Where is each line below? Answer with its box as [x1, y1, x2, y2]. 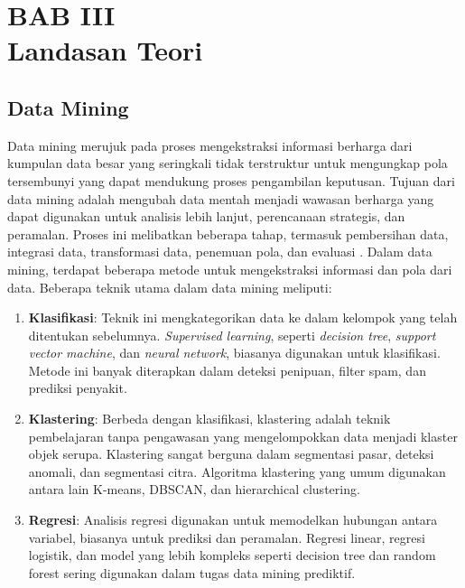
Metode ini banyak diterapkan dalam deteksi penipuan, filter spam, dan [28, 360, 426, 379]
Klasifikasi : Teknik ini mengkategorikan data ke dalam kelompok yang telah [28, 308, 458, 327]
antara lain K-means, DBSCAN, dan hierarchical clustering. [28, 480, 360, 499]
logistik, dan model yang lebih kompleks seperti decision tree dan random [28, 546, 436, 565]
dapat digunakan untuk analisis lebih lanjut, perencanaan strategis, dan [7, 207, 405, 226]
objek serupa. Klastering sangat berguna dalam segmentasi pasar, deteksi [28, 444, 434, 463]
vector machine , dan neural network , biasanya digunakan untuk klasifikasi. [28, 343, 441, 362]
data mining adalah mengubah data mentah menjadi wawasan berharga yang [7, 189, 434, 208]
